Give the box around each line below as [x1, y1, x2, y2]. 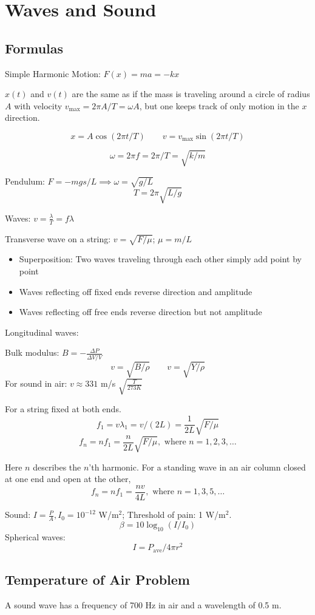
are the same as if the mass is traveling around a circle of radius [72, 87, 310, 100]
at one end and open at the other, [5, 472, 131, 485]
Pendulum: [5, 174, 45, 187]
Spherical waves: [5, 530, 66, 543]
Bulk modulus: [5, 346, 59, 359]
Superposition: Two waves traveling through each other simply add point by [19, 253, 302, 265]
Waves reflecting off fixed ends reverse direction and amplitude [19, 285, 252, 297]
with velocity [14, 99, 63, 112]
